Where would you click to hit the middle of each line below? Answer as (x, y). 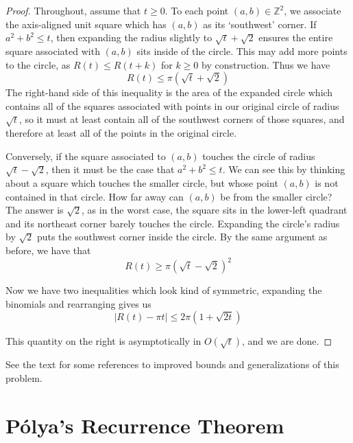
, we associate (313, 10)
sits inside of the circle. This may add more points (242, 50)
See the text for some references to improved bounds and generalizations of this (172, 364)
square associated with (53, 50)
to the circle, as (38, 64)
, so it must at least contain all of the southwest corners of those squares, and (182, 119)
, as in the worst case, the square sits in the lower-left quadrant (215, 210)
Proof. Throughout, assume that (73, 10)
